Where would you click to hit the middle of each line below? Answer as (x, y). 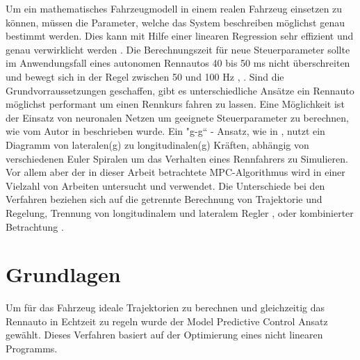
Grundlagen (63, 274)
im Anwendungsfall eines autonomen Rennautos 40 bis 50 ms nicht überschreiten (178, 63)
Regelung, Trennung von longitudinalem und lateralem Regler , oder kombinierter (180, 212)
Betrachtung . (35, 226)
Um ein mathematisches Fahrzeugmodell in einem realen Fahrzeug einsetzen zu (174, 8)
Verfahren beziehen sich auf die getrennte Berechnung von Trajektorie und (164, 199)
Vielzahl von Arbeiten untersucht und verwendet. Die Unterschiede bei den (165, 185)
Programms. (32, 348)
